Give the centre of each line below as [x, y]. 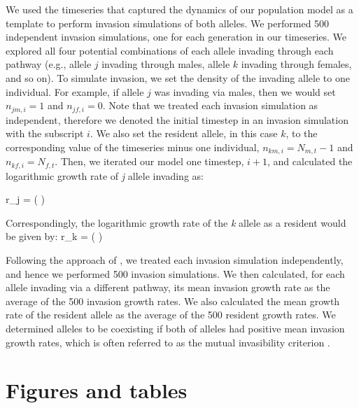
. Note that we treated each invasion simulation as [210, 105]
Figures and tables [97, 390]
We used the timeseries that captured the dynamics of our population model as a [179, 9]
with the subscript [45, 133]
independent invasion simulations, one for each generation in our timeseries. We [176, 37]
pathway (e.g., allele [49, 64]
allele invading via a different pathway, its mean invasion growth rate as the [168, 287]
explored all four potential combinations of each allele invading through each [170, 50]
